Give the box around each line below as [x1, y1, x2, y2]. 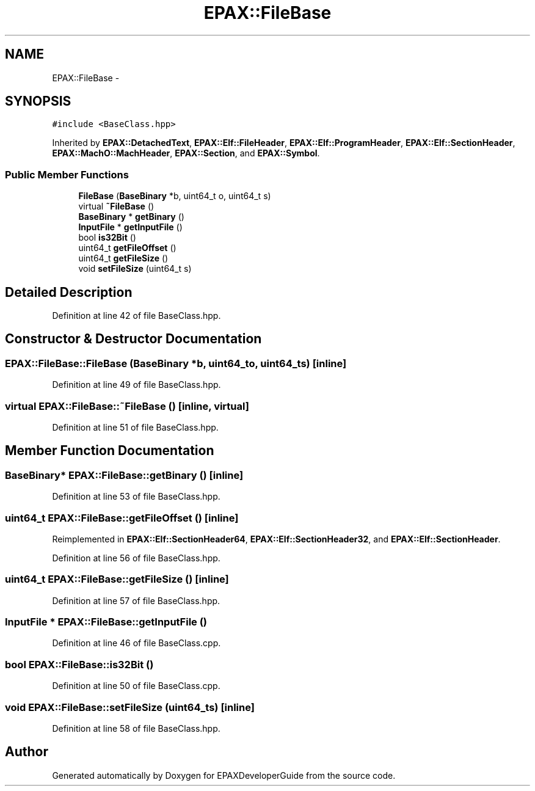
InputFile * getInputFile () [78, 222, 183, 233]
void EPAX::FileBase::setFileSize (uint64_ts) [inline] [5, 701, 255, 713]
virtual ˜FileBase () [78, 201, 155, 212]
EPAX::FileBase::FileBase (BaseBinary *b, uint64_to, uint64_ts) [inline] [5, 357, 347, 370]
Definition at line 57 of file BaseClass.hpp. [52, 595, 220, 606]
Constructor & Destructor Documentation [5, 331, 262, 347]
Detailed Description [5, 284, 133, 300]
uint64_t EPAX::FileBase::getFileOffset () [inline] [5, 511, 239, 524]
